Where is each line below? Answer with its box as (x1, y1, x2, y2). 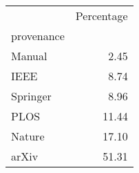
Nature (11, 128, 45, 144)
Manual (11, 48, 47, 64)
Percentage (75, 8, 128, 24)
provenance (11, 28, 65, 44)
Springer (11, 88, 52, 104)
